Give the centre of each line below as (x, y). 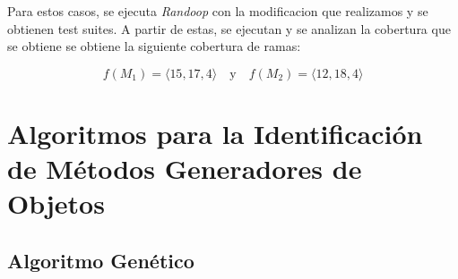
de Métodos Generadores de (185, 169)
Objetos (56, 203)
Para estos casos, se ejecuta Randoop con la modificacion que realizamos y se (218, 11)
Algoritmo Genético (101, 260)
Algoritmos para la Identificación (215, 133)
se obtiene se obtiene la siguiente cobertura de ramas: (154, 46)
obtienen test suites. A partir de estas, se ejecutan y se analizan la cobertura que (229, 28)
